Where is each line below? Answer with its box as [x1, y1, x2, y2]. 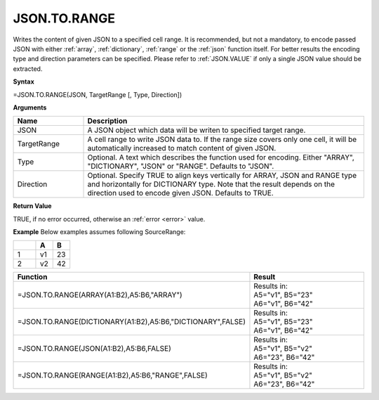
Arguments [13, 103, 47, 112]
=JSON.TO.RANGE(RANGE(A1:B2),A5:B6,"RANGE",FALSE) [17, 370, 208, 380]
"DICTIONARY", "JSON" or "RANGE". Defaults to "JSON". [87, 162, 274, 172]
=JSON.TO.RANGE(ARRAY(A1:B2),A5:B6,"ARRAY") [17, 290, 182, 300]
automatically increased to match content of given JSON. [87, 143, 277, 153]
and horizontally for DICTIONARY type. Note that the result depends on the [87, 179, 335, 189]
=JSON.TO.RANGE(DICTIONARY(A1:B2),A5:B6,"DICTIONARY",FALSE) [17, 317, 246, 327]
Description [87, 116, 128, 126]
